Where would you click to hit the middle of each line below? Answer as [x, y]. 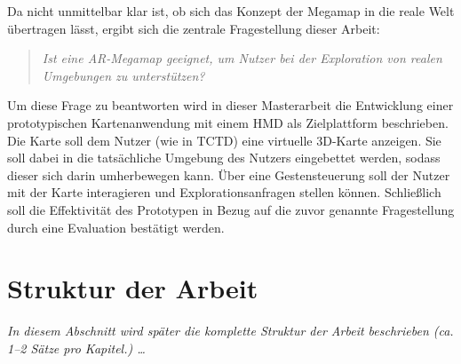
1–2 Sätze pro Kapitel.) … [76, 348]
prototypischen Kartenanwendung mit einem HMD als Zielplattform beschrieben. [228, 122]
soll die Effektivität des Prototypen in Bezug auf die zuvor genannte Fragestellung [231, 209]
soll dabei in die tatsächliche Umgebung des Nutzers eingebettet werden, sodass [224, 158]
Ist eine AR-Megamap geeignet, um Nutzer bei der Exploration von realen [242, 58]
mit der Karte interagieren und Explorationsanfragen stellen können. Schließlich [224, 192]
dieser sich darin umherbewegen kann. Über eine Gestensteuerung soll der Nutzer [229, 174]
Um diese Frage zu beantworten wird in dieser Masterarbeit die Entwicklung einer [230, 105]
